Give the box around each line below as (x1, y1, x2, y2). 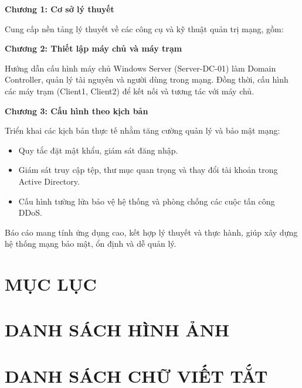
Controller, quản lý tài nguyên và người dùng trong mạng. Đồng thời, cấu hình (5, 73, 289, 86)
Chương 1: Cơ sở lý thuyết (5, 3, 114, 15)
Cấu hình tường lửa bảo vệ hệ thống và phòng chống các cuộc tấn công (18, 195, 275, 207)
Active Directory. (18, 175, 80, 187)
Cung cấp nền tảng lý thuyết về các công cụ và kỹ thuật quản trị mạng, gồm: (5, 22, 284, 35)
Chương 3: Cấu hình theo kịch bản (5, 104, 148, 117)
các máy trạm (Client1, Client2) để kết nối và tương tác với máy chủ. (5, 84, 255, 97)
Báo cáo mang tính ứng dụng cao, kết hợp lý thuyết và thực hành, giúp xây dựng (5, 226, 298, 238)
